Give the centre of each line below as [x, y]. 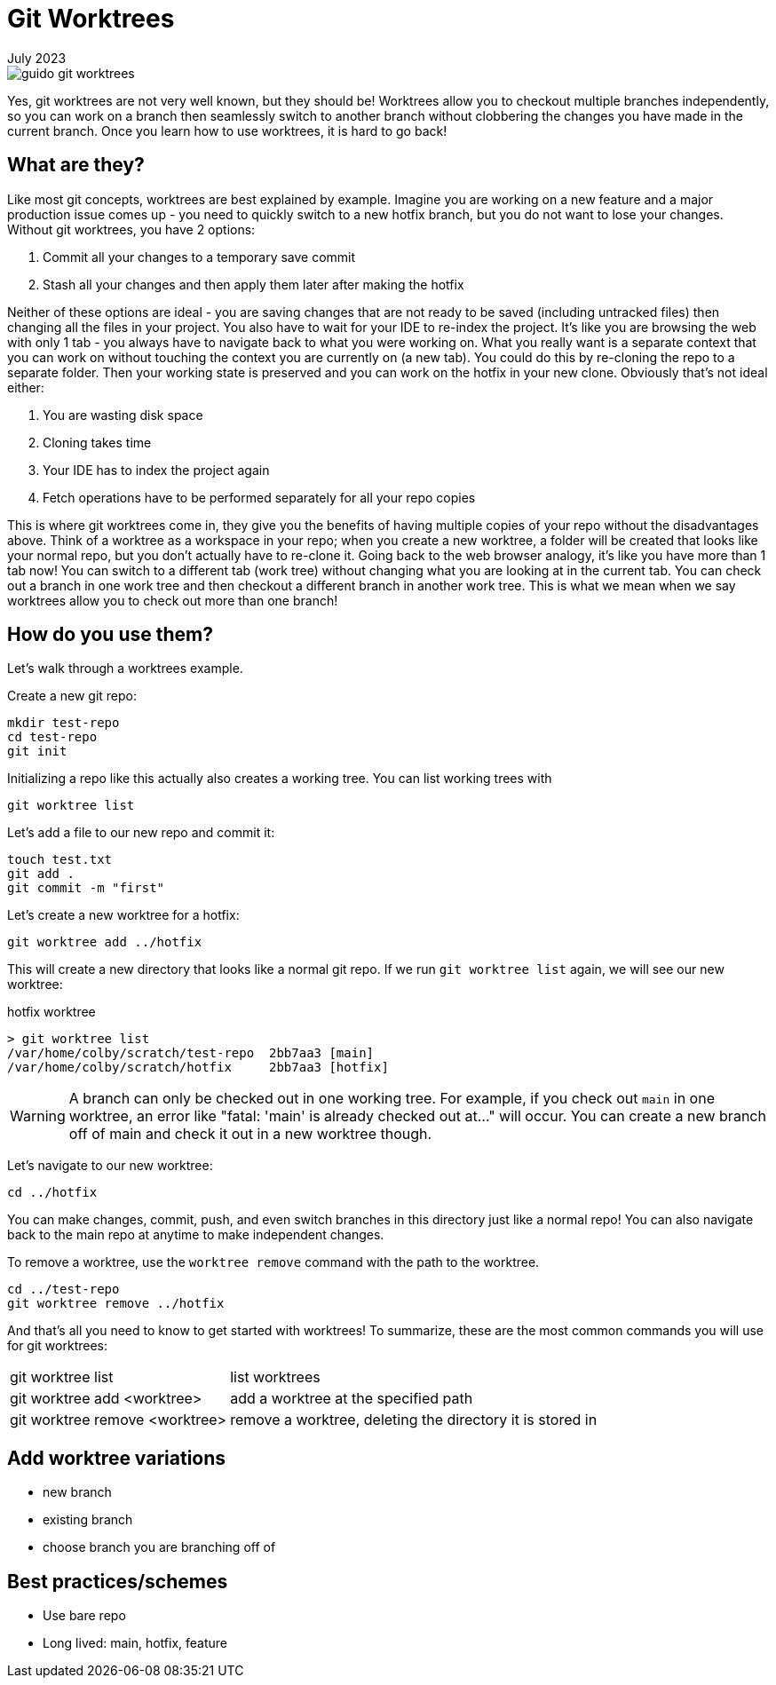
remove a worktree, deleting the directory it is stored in [414, 1420]
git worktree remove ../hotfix [116, 1304]
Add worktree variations [117, 1458]
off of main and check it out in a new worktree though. [250, 1134]
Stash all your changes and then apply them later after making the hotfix [253, 284]
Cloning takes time [97, 442]
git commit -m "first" [86, 888]
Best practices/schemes [118, 1581]
